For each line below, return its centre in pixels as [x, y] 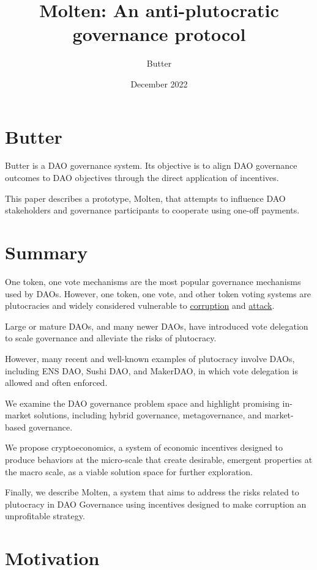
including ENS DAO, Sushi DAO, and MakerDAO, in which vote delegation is [151, 370]
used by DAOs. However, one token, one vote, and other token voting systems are [158, 293]
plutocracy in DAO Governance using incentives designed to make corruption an [156, 504]
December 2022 [159, 83]
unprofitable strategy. [45, 516]
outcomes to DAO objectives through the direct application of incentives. [142, 178]
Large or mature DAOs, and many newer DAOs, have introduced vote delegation [157, 326]
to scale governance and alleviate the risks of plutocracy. [111, 338]
